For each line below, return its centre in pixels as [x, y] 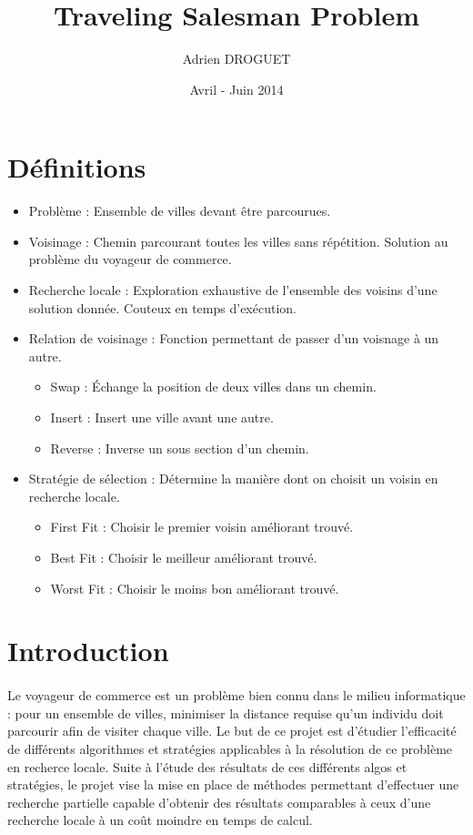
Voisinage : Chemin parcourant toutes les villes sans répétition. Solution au [238, 241]
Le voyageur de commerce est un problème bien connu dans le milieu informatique [236, 695]
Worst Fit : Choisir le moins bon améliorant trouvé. [195, 588]
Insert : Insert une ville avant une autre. [162, 417]
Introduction [88, 651]
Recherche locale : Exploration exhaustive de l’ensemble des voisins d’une [233, 290]
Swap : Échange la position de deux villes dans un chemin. [213, 387]
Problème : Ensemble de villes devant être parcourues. [180, 211]
